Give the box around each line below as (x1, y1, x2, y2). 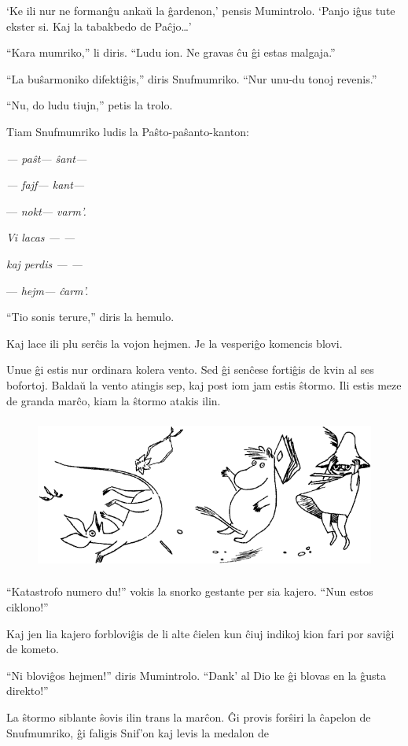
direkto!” (6, 682, 49, 699)
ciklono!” (6, 598, 49, 615)
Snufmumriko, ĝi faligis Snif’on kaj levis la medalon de (6, 724, 269, 740)
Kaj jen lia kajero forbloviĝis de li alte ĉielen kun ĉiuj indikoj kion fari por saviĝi (6, 625, 395, 641)
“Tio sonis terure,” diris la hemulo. (6, 308, 175, 325)
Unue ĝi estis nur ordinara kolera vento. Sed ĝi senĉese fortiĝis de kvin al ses (6, 361, 374, 378)
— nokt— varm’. (6, 202, 86, 219)
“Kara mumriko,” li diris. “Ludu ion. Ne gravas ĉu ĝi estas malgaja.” (6, 44, 336, 61)
